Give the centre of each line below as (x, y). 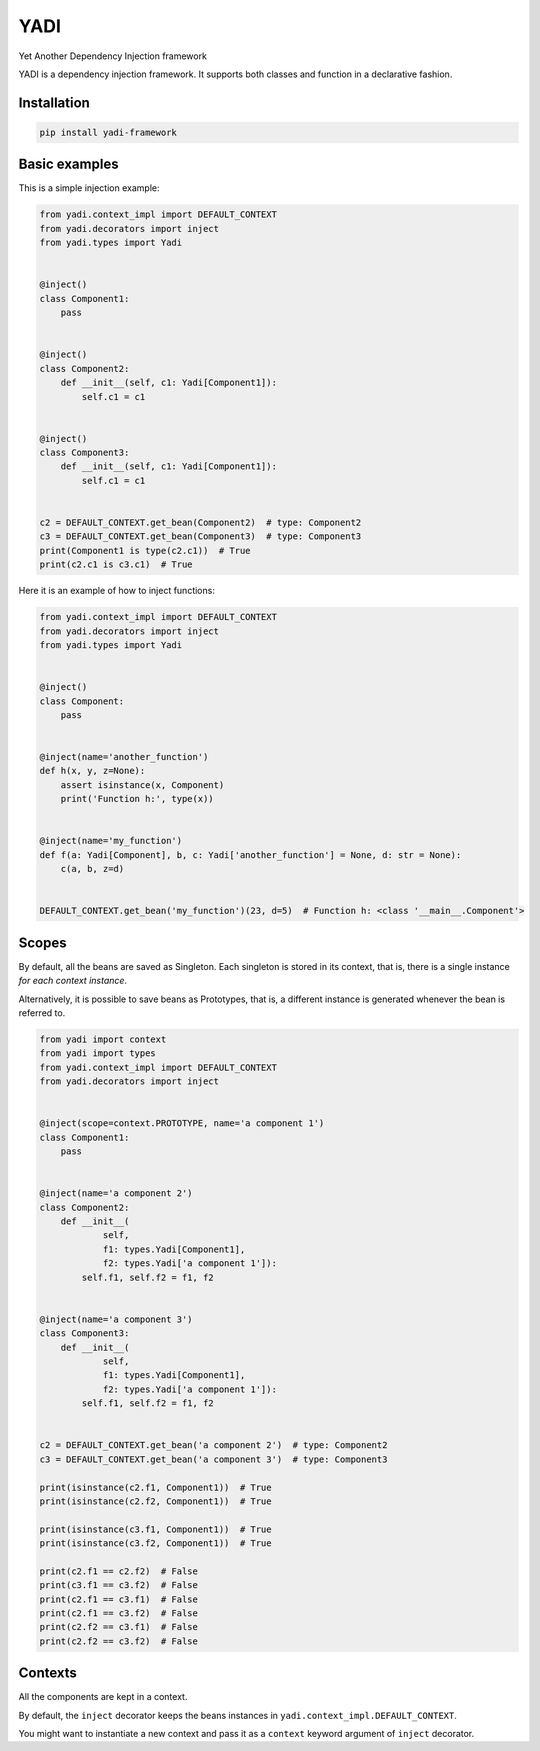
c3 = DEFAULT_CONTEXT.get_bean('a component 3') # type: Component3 (213, 1459)
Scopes (42, 942)
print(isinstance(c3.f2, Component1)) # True (155, 1543)
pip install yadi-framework (108, 132)
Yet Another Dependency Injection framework (112, 56)
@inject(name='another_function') (124, 757)
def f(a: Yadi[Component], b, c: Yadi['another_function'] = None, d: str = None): (250, 854)
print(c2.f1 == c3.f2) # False (119, 1613)
